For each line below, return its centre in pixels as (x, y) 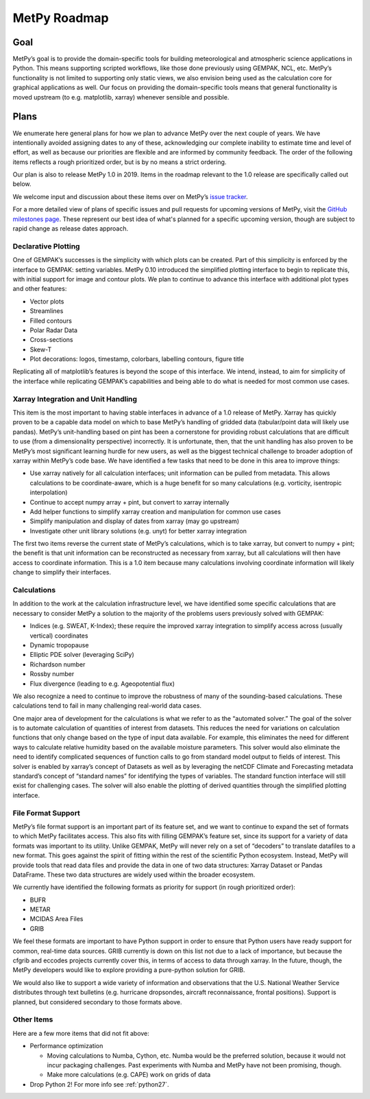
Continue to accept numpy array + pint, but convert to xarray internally (129, 502)
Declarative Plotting (46, 246)
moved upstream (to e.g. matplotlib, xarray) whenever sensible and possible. (121, 97)
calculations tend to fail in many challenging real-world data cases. (107, 706)
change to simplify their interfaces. (62, 572)
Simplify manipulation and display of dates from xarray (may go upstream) (135, 521)
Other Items (33, 1019)
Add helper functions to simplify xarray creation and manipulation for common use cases (155, 511)
